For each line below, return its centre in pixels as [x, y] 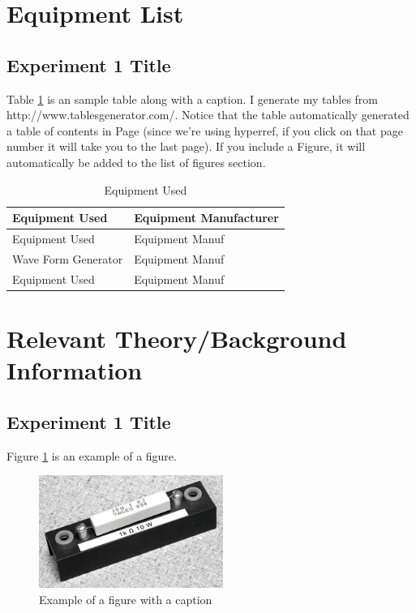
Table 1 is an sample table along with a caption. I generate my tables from [192, 99]
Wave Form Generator [68, 258]
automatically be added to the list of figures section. [136, 162]
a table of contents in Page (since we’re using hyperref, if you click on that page [205, 130]
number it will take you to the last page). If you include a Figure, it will [186, 146]
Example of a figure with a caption [126, 599]
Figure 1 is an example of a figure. [92, 455]
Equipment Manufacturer [206, 218]
